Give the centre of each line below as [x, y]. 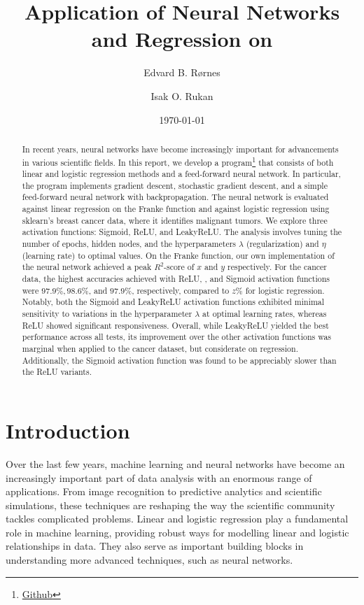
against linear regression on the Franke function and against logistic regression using [176, 209]
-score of [179, 267]
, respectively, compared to [181, 290]
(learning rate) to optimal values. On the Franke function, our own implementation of [178, 255]
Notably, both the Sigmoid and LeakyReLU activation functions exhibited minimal [173, 302]
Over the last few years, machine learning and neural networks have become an [175, 463]
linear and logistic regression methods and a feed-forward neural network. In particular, [181, 174]
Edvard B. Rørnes [182, 72]
